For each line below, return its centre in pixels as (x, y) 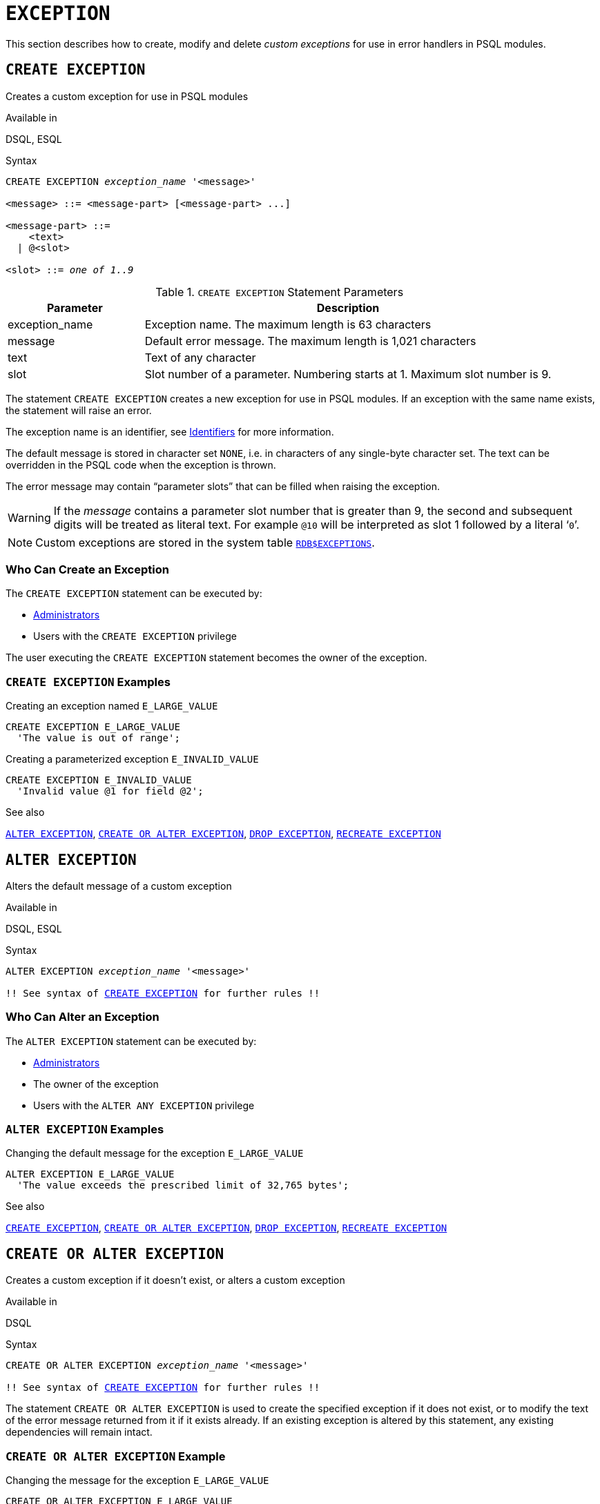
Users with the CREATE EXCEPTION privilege (135, 636)
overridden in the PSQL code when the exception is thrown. (141, 465)
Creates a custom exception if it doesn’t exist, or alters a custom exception (175, 1280)
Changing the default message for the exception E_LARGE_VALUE (155, 1153)
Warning (29, 517)
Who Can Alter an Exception (83, 1017)
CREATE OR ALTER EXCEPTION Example (116, 1456)
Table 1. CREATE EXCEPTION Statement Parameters (280, 292)
